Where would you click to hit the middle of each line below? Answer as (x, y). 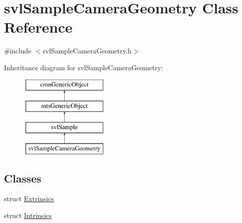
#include (18, 51)
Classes (23, 178)
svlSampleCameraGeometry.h (87, 51)
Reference (38, 27)
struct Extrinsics (29, 199)
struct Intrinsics (28, 215)
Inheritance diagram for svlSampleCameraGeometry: (84, 67)
